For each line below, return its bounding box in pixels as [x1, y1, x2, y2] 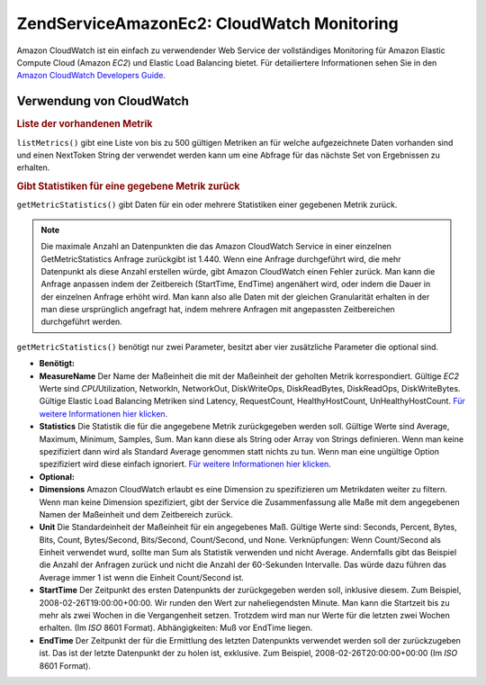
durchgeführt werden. [40, 316, 123, 328]
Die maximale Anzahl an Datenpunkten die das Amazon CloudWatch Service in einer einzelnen [40, 241, 391, 252]
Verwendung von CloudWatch [16, 94, 189, 109]
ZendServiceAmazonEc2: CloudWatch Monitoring [16, 14, 400, 33]
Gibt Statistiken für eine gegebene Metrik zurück [16, 180, 240, 193]
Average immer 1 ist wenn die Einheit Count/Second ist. [39, 572, 245, 582]
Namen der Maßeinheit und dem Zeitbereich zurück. [39, 509, 234, 519]
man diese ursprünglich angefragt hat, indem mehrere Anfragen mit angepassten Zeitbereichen [40, 304, 395, 315]
